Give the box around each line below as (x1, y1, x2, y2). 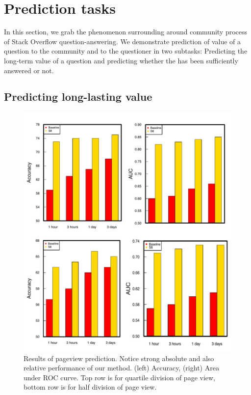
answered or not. (4, 65, 54, 75)
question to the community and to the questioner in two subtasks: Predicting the (4, 46, 248, 56)
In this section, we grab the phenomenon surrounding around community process (4, 27, 248, 37)
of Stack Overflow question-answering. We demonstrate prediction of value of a (4, 36, 241, 46)
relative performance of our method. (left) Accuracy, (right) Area (24, 363, 219, 373)
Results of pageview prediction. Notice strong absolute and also (24, 353, 214, 363)
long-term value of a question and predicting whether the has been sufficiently (4, 55, 238, 65)
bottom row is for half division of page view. (24, 382, 157, 392)
